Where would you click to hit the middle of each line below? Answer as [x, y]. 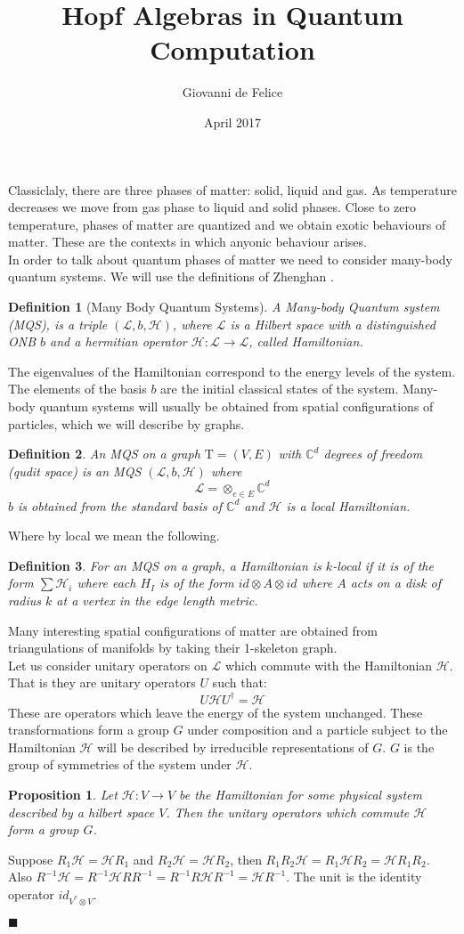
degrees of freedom [373, 454]
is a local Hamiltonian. [348, 505]
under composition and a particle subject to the [317, 730]
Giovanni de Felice [232, 92]
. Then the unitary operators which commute [288, 812]
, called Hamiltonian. [306, 341]
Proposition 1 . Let [63, 794]
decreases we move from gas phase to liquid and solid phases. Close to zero [212, 207]
